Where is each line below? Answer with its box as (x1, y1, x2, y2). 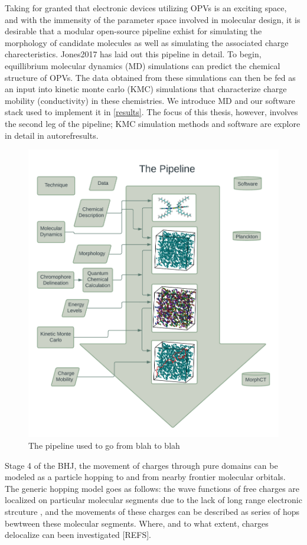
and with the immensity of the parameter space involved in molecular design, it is (5, 13, 301, 25)
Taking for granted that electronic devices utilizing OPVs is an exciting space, (5, 2, 287, 14)
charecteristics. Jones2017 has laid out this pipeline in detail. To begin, (5, 48, 262, 60)
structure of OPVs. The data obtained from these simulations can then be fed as (5, 71, 296, 83)
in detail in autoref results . (5, 129, 99, 141)
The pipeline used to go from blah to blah (28, 439, 180, 451)
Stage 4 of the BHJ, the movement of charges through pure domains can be (5, 459, 278, 471)
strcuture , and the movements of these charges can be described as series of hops (5, 505, 299, 517)
